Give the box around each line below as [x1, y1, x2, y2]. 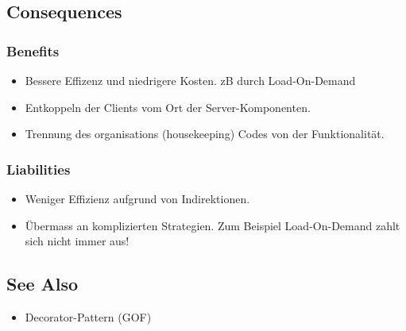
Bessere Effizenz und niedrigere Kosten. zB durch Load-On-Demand [25, 72, 356, 88]
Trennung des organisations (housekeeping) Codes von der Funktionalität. [25, 125, 385, 142]
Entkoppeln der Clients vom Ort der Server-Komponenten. [25, 98, 311, 115]
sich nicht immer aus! [25, 233, 130, 249]
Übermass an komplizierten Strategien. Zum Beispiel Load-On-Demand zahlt [25, 217, 400, 233]
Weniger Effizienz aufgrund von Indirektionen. [25, 191, 250, 206]
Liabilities [6, 159, 71, 179]
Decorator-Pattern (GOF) [25, 308, 152, 325]
